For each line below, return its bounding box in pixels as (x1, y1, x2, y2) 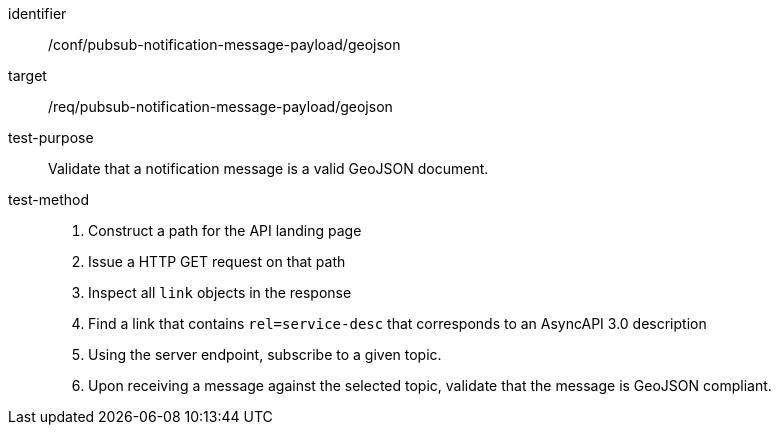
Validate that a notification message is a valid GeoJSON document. (48, 160, 489, 177)
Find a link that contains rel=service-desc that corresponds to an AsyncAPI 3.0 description (88, 315, 707, 332)
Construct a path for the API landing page (88, 222, 362, 239)
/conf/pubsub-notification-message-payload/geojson (48, 36, 401, 53)
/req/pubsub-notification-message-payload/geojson (48, 98, 393, 115)
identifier (8, 5, 67, 22)
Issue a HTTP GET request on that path (88, 253, 346, 270)
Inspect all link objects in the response (88, 284, 352, 301)
